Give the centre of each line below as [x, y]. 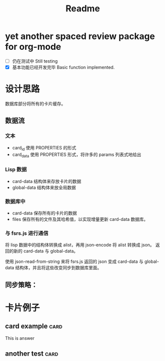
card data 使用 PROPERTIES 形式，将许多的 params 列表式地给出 [77, 155]
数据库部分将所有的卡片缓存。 [35, 104]
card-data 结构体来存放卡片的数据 [47, 181]
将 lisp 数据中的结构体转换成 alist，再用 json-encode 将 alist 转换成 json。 [80, 245]
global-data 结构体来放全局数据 [44, 187]
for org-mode [33, 47]
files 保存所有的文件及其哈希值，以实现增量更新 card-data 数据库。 [80, 219]
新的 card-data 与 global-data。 [46, 251]
